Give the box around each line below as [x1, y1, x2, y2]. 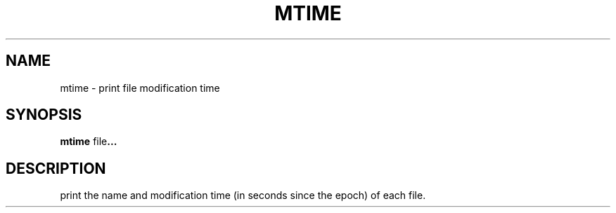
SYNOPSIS [6, 106, 82, 124]
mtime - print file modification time [60, 81, 220, 94]
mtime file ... [60, 135, 117, 148]
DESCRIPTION [6, 159, 106, 177]
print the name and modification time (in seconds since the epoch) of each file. [60, 189, 426, 202]
